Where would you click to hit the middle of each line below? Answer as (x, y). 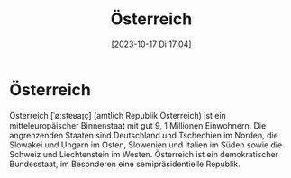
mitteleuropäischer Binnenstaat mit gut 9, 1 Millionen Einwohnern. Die (138, 125)
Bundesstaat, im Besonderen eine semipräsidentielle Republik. (125, 164)
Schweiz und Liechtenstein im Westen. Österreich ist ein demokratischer (144, 154)
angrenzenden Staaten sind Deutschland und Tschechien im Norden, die (144, 135)
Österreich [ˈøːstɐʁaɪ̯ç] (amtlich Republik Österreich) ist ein (118, 115)
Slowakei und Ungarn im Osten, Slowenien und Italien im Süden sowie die (146, 145)
